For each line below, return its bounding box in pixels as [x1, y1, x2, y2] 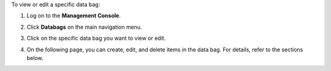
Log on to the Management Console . [26, 12, 121, 20]
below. [26, 54, 44, 61]
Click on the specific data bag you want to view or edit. [26, 34, 166, 42]
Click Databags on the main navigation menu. [26, 23, 142, 31]
